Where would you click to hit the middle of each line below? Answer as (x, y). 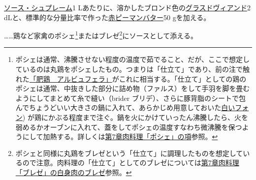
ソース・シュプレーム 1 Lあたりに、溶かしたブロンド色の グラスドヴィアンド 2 (128, 7)
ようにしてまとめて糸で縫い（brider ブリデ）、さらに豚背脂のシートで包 (130, 98)
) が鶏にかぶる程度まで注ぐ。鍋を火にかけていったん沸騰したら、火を (135, 117)
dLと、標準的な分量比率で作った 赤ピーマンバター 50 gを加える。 (107, 17)
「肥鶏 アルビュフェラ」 (71, 78)
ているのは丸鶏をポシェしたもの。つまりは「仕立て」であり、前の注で (129, 69)
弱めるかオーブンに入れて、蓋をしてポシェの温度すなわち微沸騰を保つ (129, 127)
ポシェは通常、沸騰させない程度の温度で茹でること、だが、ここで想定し (132, 59)
